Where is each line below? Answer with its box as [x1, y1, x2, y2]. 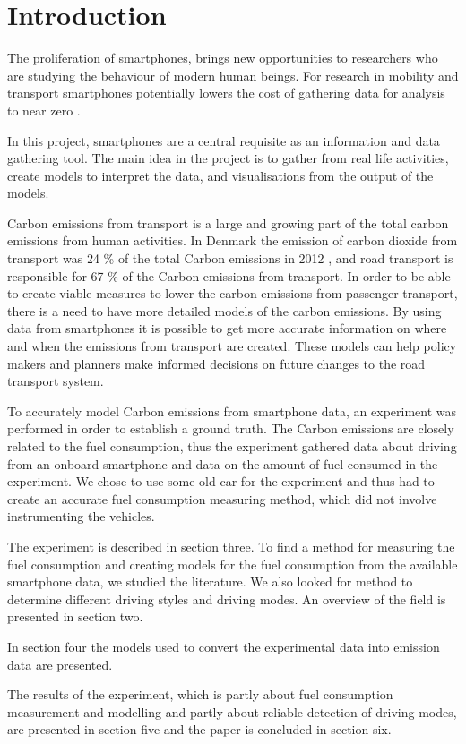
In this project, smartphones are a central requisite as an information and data [7, 131, 440, 150]
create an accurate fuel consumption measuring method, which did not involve [7, 489, 437, 508]
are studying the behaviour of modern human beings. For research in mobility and [7, 65, 459, 84]
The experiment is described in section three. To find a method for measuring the [7, 536, 455, 555]
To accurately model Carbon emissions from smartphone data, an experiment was [7, 401, 457, 420]
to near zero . [7, 100, 81, 119]
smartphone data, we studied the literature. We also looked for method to [7, 572, 413, 591]
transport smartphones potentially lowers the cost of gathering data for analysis [7, 83, 445, 102]
